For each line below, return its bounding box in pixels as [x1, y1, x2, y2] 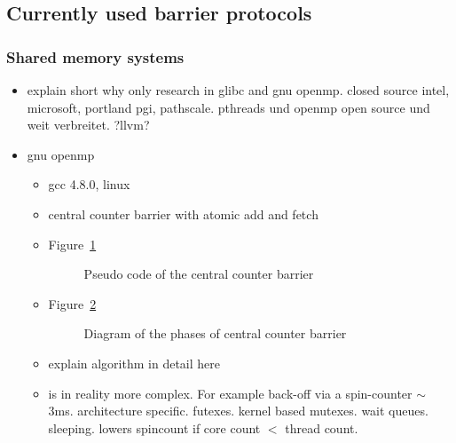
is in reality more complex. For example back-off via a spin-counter [48, 384, 413, 402]
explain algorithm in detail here [48, 353, 220, 372]
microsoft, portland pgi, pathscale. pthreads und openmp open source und [27, 98, 430, 116]
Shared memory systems [6, 45, 185, 67]
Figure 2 [48, 294, 97, 312]
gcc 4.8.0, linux [48, 175, 130, 194]
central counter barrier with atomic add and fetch [48, 204, 318, 223]
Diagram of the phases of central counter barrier [83, 324, 347, 343]
